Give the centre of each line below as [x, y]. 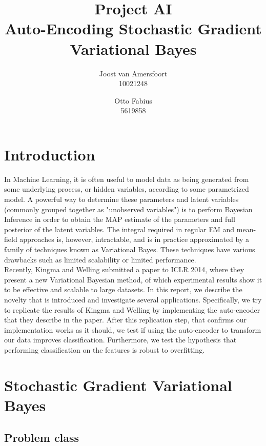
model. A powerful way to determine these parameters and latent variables [121, 199]
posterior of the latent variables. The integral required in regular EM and [119, 229]
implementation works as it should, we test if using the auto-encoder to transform [133, 329]
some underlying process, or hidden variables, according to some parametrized [127, 189]
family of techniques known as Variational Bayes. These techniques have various [130, 249]
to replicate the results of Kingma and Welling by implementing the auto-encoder [132, 309]
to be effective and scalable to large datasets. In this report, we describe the [123, 289]
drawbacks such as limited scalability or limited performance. [100, 259]
